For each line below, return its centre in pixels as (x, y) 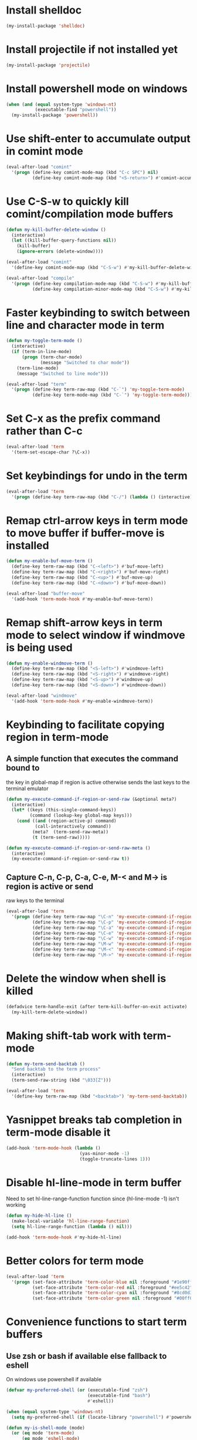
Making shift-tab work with (73, 1035)
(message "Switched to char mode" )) (85, 362)
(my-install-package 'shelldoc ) (45, 26)
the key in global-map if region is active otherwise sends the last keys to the (98, 782)
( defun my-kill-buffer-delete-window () (56, 230)
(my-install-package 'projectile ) (48, 65)
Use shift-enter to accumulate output (98, 139)
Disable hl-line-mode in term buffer (94, 1182)
